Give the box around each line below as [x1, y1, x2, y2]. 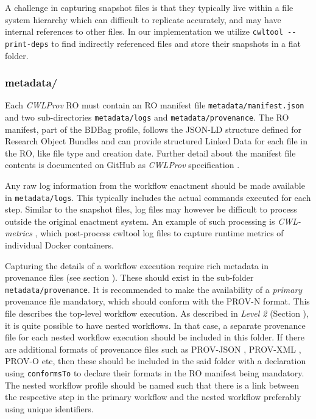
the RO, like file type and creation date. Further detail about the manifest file [5, 146, 296, 159]
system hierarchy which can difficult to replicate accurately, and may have [5, 13, 281, 26]
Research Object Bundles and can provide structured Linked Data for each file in [5, 135, 308, 147]
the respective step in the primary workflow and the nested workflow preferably [5, 390, 301, 403]
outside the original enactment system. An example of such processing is [5, 214, 275, 227]
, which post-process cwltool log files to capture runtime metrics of [35, 227, 284, 239]
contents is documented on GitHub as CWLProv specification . [5, 158, 240, 171]
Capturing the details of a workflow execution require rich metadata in [5, 259, 269, 272]
